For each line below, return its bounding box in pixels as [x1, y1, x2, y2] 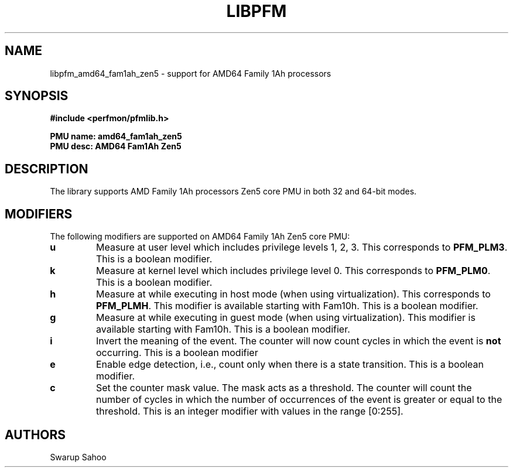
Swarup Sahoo [50, 452, 107, 462]
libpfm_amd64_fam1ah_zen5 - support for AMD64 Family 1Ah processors [50, 68, 331, 78]
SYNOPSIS [5, 88, 69, 104]
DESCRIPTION [5, 161, 88, 176]
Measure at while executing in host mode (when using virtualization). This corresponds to [96, 288, 491, 300]
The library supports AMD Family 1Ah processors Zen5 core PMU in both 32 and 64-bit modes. [50, 186, 417, 197]
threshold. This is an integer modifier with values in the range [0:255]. [96, 405, 403, 418]
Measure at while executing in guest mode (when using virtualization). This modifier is [96, 312, 476, 324]
